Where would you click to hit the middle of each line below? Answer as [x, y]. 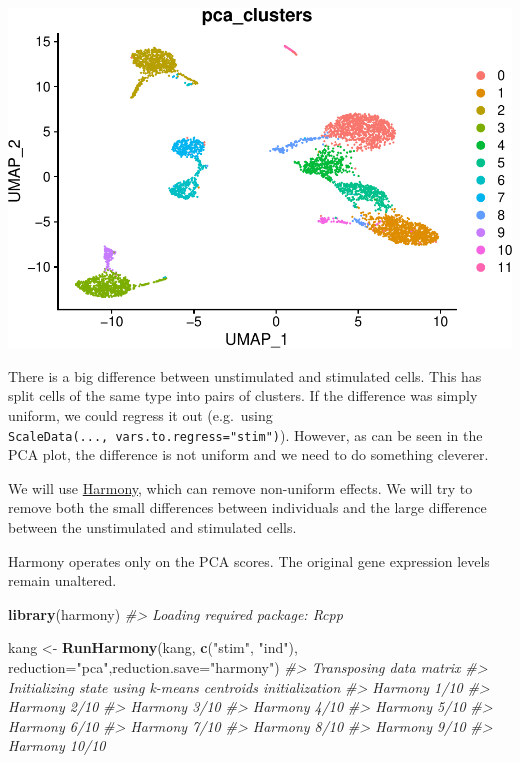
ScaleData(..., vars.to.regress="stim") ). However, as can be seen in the [245, 434]
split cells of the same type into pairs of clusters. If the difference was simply [243, 395]
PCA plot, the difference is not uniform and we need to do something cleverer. [248, 454]
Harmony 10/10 [57, 745]
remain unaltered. [62, 580]
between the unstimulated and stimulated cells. [152, 526]
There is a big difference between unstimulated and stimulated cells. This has [245, 375]
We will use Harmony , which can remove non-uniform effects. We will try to [240, 487]
